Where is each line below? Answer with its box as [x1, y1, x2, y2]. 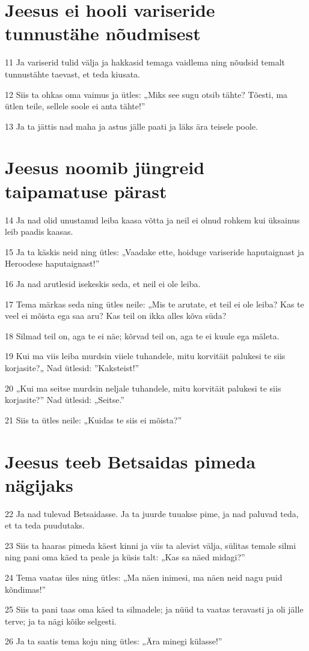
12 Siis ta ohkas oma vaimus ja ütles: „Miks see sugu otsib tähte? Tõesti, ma [5, 88, 288, 100]
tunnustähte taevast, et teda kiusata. [5, 67, 141, 80]
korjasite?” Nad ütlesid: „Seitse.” [5, 393, 124, 406]
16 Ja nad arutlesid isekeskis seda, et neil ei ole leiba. [5, 277, 201, 289]
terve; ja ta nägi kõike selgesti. [5, 614, 117, 627]
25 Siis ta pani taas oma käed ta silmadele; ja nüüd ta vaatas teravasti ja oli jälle [5, 603, 304, 616]
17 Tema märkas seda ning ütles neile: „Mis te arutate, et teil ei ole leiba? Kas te [5, 297, 304, 310]
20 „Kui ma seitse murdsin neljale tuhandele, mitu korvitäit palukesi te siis [5, 381, 281, 394]
